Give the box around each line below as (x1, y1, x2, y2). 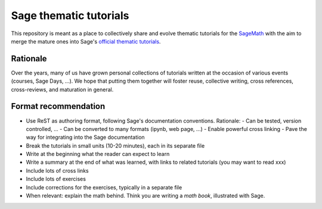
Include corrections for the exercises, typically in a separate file (26, 183, 182, 191)
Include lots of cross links (26, 167, 89, 174)
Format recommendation (11, 101, 106, 111)
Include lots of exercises (26, 176, 86, 183)
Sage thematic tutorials (11, 9, 129, 22)
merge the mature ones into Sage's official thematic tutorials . (11, 38, 161, 45)
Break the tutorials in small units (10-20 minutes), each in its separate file (26, 142, 205, 149)
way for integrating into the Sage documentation (26, 134, 145, 141)
